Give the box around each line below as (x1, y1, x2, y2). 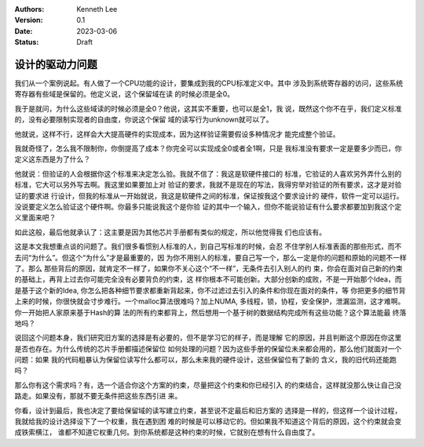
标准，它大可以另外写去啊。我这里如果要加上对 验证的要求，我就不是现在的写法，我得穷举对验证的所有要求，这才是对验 (14, 180, 402, 190)
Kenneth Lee (76, 5, 118, 13)
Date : (14, 26, 33, 35)
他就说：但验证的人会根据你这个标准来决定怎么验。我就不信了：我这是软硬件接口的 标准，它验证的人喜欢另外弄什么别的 (14, 169, 402, 178)
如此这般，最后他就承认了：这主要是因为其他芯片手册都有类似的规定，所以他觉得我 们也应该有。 (14, 227, 326, 237)
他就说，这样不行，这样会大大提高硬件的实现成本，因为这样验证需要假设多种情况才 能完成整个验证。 (14, 129, 340, 139)
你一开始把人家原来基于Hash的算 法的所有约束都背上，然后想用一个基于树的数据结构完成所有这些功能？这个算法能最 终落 (14, 307, 407, 317)
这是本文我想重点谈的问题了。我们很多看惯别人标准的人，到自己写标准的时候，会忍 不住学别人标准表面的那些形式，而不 (14, 242, 402, 251)
